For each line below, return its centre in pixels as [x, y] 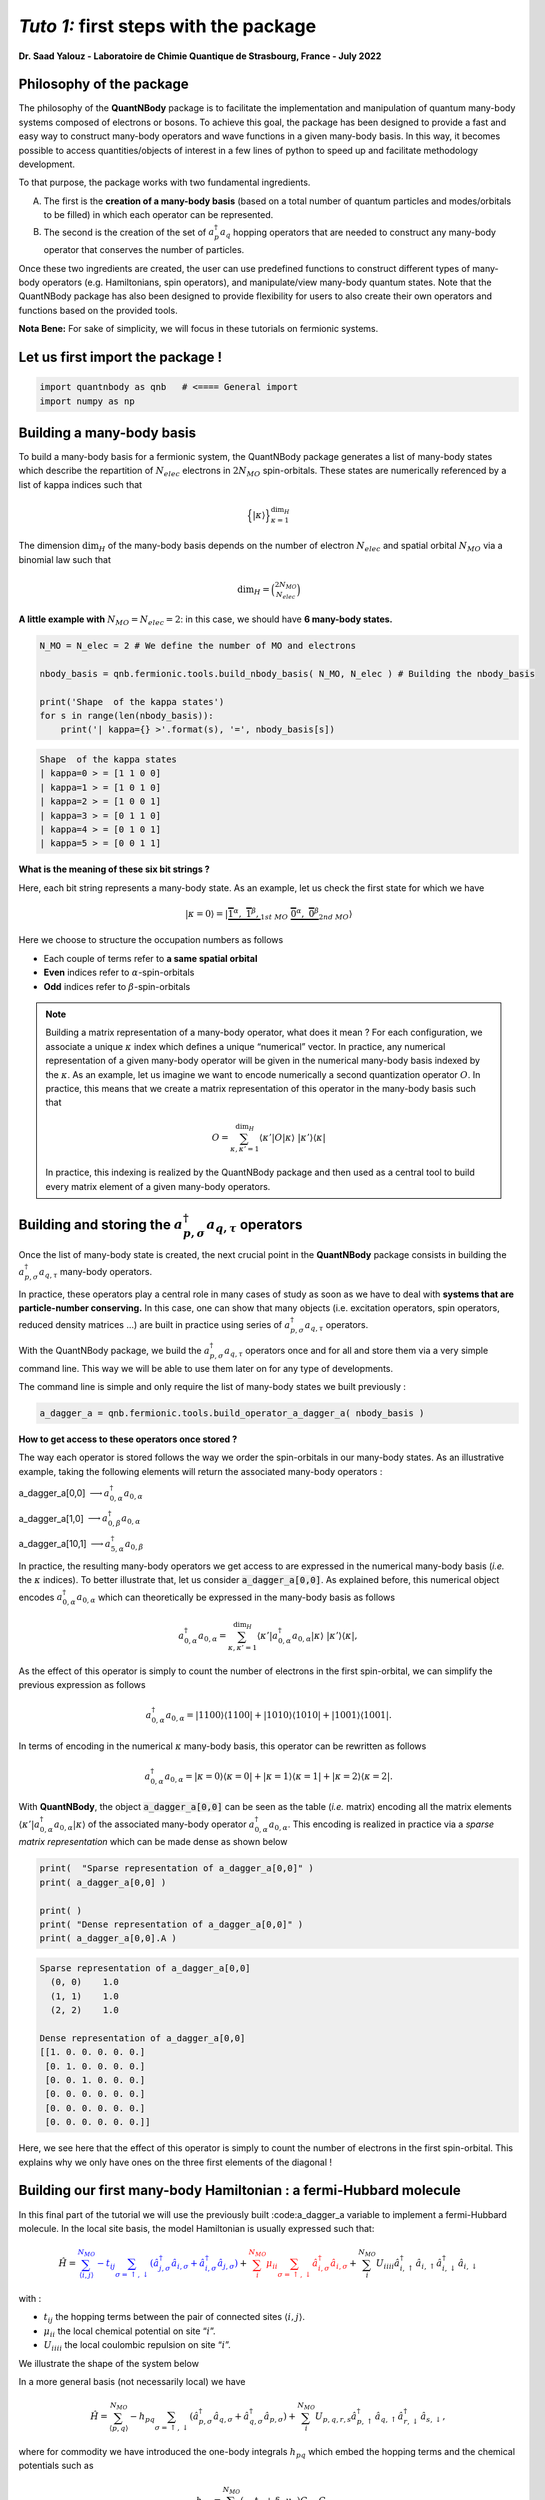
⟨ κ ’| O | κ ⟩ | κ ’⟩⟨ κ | [292, 1137]
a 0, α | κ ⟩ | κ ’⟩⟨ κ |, [324, 1637]
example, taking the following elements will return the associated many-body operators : [200, 1471]
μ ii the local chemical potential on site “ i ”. [129, 2332]
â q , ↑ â [389, 2417]
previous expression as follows [82, 1685]
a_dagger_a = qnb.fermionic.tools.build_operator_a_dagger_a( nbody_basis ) [232, 1413]
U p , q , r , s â [335, 2417]
